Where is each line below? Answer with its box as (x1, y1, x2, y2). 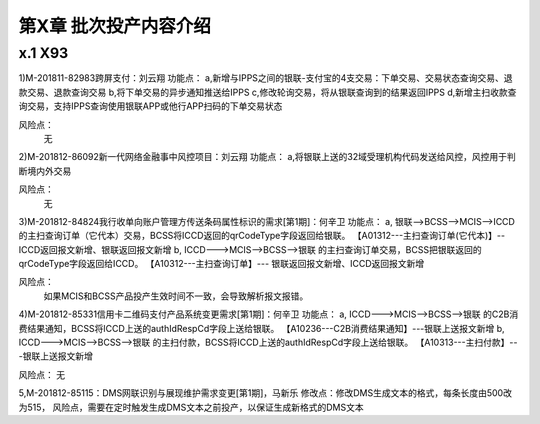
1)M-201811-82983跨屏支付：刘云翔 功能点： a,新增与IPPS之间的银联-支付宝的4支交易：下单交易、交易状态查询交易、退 (18, 72, 514, 84)
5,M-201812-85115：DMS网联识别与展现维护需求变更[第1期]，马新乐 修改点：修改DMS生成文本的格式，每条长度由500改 (18, 387, 512, 399)
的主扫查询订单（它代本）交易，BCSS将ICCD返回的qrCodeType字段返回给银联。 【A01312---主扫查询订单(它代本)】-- (18, 230, 505, 242)
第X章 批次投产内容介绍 (18, 15, 212, 37)
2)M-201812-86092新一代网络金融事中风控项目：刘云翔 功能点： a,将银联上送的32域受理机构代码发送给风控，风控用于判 (18, 151, 517, 163)
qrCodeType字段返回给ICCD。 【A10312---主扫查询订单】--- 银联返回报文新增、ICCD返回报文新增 (18, 258, 425, 270)
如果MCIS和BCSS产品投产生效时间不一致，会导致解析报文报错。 (43, 290, 309, 302)
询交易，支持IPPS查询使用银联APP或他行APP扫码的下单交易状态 (18, 100, 283, 112)
